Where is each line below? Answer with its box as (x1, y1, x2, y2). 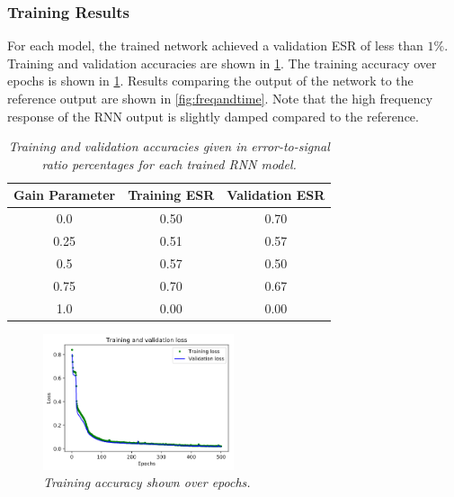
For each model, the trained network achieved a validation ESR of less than (7, 36, 423, 55)
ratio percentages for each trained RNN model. (41, 154, 297, 173)
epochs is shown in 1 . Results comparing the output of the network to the (7, 71, 414, 90)
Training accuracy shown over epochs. (43, 473, 251, 492)
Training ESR (128, 185, 215, 204)
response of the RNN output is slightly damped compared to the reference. (7, 106, 419, 125)
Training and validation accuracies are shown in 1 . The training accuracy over (7, 53, 437, 72)
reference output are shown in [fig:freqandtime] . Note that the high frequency (7, 89, 433, 107)
